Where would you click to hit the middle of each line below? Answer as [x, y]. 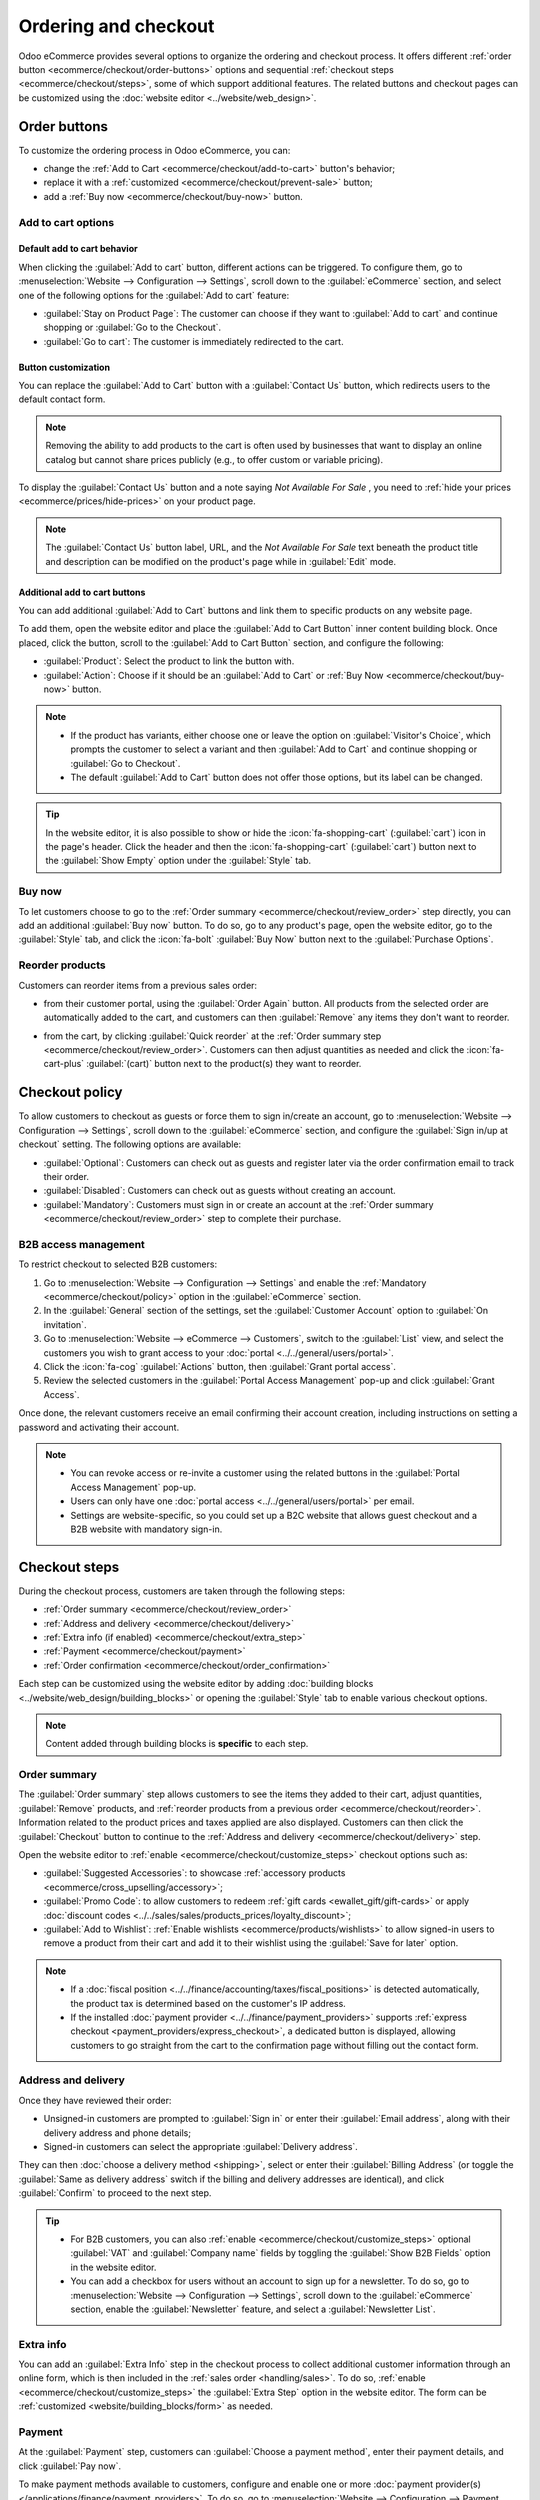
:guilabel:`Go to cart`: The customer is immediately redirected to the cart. [193, 341]
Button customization [64, 367]
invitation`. [65, 1324]
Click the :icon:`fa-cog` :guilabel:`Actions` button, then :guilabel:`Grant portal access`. [220, 1366]
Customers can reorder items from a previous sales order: [138, 985]
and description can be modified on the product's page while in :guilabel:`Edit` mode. [221, 561]
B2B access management [81, 1244]
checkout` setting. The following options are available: [130, 1144]
